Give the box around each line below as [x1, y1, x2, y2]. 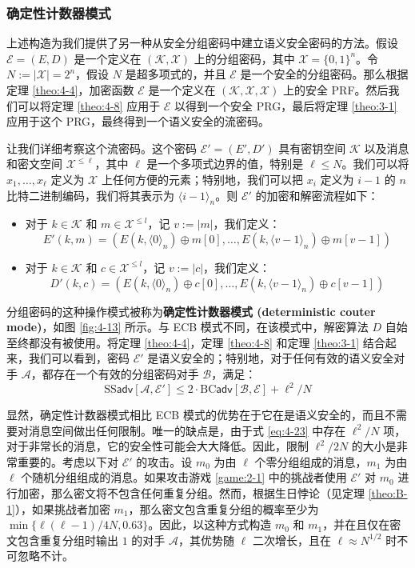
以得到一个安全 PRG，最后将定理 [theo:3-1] [174, 97, 397, 114]
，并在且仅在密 [322, 516, 401, 533]
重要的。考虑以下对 [17, 453, 118, 470]
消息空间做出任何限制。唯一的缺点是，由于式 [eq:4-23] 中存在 [28, 422, 346, 438]
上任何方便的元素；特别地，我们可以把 [101, 170, 303, 187]
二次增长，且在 [252, 531, 331, 548]
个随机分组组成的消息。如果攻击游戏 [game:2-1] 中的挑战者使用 [21, 469, 347, 486]
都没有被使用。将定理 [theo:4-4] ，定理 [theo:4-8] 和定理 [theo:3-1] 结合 [28, 334, 385, 350]
